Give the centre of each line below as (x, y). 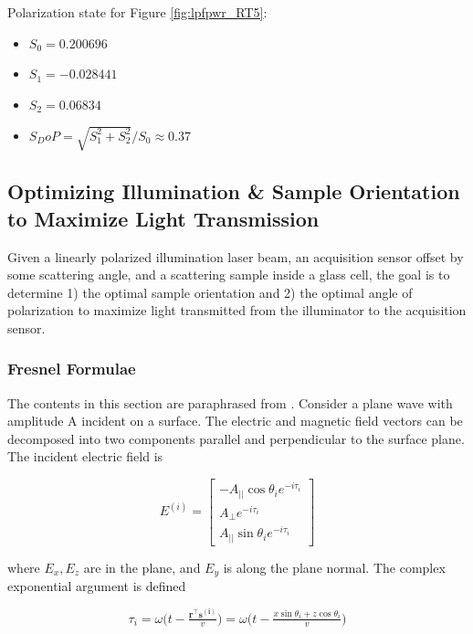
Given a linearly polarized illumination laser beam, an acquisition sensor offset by (236, 256)
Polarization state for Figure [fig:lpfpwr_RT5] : (137, 12)
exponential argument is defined (97, 586)
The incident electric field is (85, 456)
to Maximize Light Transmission (163, 218)
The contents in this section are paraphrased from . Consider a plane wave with (230, 402)
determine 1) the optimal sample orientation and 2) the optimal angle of (210, 292)
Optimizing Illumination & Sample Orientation (234, 191)
